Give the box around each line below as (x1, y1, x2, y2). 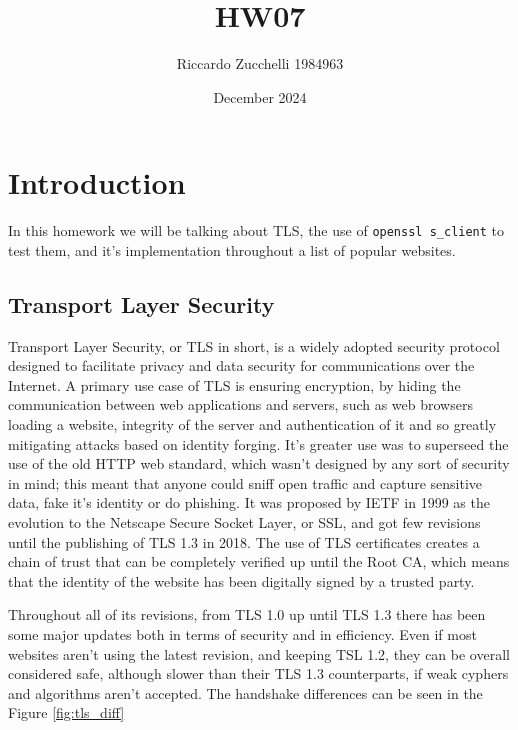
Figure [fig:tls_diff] (8, 702, 125, 723)
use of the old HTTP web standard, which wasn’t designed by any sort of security (8, 453, 510, 474)
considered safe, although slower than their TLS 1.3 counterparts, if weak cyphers (8, 663, 509, 684)
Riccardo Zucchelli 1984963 (176, 53, 344, 74)
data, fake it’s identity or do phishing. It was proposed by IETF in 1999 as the (8, 492, 490, 513)
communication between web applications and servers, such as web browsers (8, 394, 473, 415)
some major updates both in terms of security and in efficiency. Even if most (8, 624, 477, 645)
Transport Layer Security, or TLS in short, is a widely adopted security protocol (8, 335, 500, 356)
